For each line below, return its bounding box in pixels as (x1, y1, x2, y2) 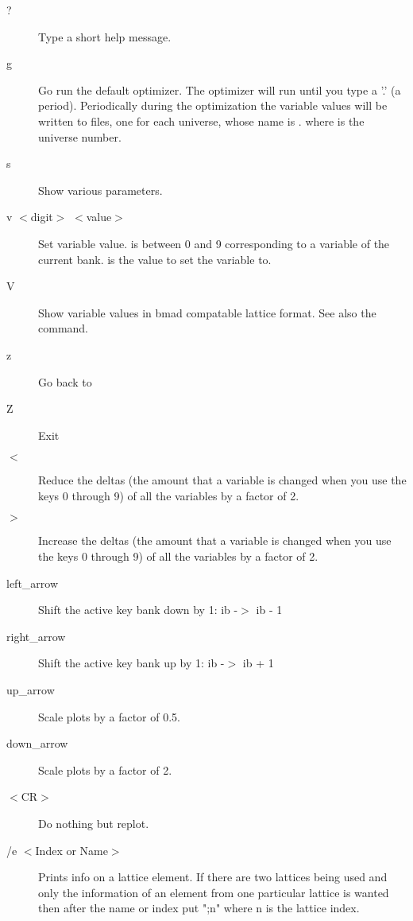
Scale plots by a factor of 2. (38, 761, 172, 778)
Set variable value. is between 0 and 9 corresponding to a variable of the (38, 235, 390, 251)
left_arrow (6, 574, 59, 591)
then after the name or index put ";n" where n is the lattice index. (38, 900, 360, 916)
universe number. (38, 128, 122, 145)
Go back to (38, 373, 92, 390)
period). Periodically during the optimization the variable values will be (38, 97, 388, 114)
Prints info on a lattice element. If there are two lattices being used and (38, 869, 388, 885)
